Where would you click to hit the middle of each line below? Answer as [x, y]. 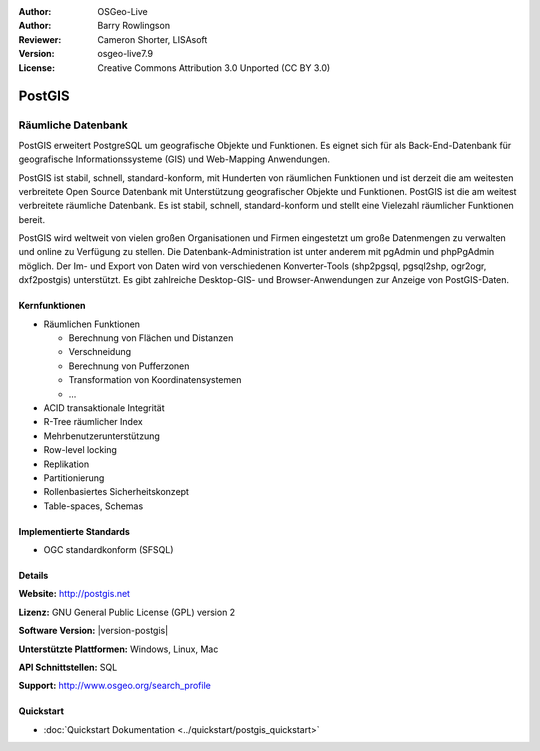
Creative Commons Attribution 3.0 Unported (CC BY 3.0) [214, 67]
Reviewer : [40, 39]
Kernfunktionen [52, 306]
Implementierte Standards [74, 531]
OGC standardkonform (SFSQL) [108, 550]
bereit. [31, 219]
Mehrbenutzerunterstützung [101, 436]
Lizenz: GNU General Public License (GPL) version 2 [127, 612]
